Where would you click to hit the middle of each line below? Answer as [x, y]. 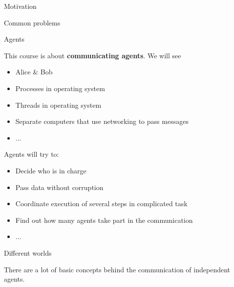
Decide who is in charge [51, 170]
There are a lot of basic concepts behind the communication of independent [117, 269]
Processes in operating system [60, 88]
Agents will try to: [32, 154]
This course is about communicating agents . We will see [93, 55]
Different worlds [28, 252]
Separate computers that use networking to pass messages [102, 121]
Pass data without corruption [59, 187]
